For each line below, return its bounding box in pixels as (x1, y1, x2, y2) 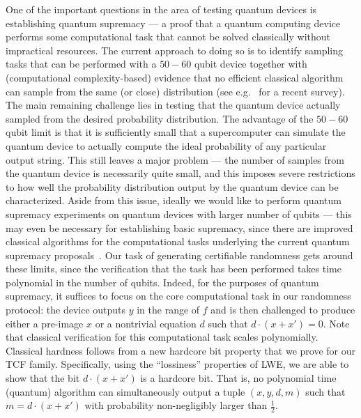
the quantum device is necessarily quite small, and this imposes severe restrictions (6, 166, 355, 180)
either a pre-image (6, 316, 84, 330)
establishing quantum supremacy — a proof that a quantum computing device (6, 15, 341, 30)
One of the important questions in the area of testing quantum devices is (6, 2, 317, 16)
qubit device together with (194, 56, 307, 71)
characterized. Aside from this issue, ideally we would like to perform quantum (6, 193, 341, 208)
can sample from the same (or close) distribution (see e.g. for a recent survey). (6, 84, 345, 98)
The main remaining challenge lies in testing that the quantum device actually (6, 98, 341, 112)
